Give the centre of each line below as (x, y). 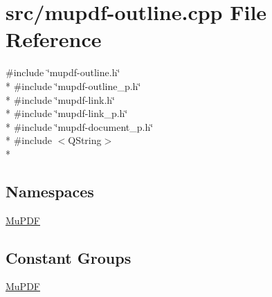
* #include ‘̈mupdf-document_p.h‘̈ (80, 126)
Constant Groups (69, 257)
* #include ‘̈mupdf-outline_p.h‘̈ (73, 85)
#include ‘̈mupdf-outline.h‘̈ (63, 72)
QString (85, 140)
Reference (54, 39)
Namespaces (50, 191)
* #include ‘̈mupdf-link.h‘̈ (60, 99)
